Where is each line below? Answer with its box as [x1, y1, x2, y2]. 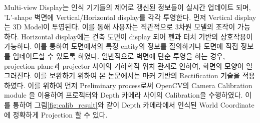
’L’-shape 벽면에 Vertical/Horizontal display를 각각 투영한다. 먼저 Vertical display [4, 11, 256, 22]
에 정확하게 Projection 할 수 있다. [4, 109, 108, 120]
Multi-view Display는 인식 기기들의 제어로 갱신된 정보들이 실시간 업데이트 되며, [4, 2, 251, 12]
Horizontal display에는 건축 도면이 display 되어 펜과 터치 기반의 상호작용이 [21, 31, 253, 41]
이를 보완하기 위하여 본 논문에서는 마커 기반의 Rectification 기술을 [34, 70, 240, 81]
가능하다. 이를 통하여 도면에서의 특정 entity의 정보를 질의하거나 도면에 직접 [4, 41, 238, 51]
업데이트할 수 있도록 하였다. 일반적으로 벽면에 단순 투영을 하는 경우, [13, 50, 225, 61]
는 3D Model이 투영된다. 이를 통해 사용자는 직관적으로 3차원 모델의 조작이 [4, 21, 235, 32]
